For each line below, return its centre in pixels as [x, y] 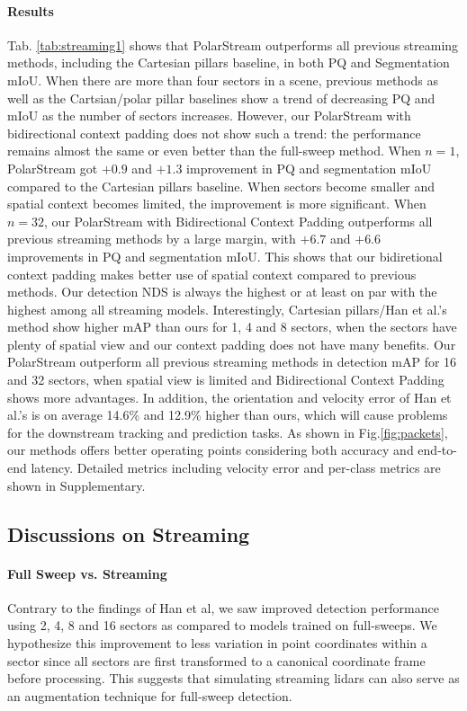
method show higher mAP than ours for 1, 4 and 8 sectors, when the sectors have [232, 327]
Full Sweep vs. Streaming [87, 573]
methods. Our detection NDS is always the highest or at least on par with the [222, 292]
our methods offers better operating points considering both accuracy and [211, 450]
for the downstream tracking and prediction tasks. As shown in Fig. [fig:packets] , [228, 432]
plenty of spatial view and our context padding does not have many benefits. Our [232, 344]
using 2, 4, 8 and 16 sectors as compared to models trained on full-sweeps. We [222, 625]
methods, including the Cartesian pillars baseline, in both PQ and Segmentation [229, 62]
